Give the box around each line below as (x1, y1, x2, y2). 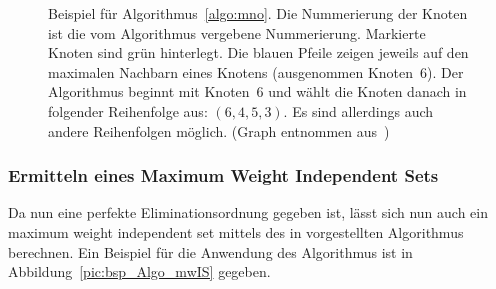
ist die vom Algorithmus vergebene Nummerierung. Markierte (48, 22, 426, 43)
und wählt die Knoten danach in (268, 81, 467, 102)
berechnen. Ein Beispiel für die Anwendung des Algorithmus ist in (8, 241, 413, 262)
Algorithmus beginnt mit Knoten (48, 81, 250, 102)
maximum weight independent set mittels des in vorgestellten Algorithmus (8, 221, 464, 242)
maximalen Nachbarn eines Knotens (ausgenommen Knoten (48, 61, 414, 82)
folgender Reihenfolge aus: (48, 100, 208, 121)
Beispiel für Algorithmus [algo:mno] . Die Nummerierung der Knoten (48, 3, 468, 23)
